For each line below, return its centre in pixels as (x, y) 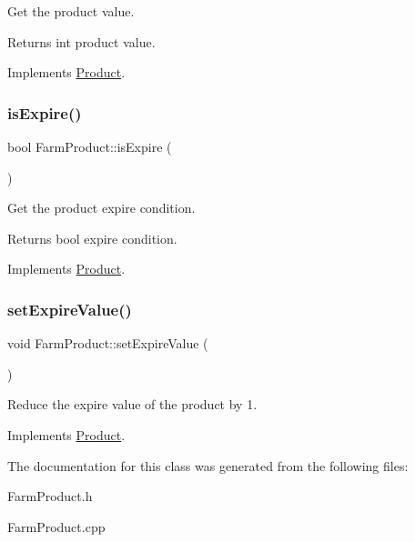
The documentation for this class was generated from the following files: (208, 465)
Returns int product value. (81, 41)
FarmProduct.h (50, 496)
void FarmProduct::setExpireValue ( (108, 343)
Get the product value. (71, 11)
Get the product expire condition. (101, 208)
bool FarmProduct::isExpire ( (90, 146)
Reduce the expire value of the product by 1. (132, 404)
